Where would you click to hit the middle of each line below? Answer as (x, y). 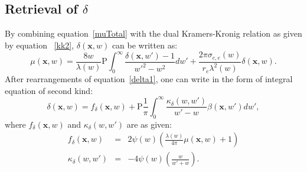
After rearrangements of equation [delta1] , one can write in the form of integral (149, 79)
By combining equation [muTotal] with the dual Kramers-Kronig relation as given (153, 33)
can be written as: (145, 45)
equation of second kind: (49, 90)
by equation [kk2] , (40, 45)
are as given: (149, 124)
